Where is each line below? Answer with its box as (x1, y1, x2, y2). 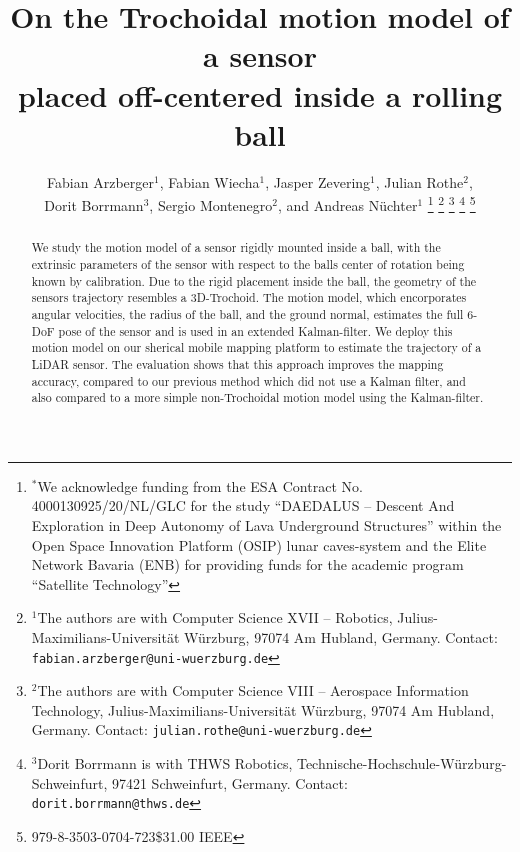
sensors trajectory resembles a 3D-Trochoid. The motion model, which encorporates (31, 289, 467, 306)
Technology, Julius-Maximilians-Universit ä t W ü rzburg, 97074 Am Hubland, (31, 699, 495, 720)
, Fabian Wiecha (159, 171, 260, 192)
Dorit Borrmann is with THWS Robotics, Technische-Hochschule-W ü (37, 753, 462, 774)
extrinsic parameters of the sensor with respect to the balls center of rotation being (31, 255, 465, 272)
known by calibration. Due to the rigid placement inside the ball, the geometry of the (31, 272, 477, 289)
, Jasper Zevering (265, 171, 371, 192)
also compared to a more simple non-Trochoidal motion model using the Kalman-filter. (31, 389, 484, 406)
